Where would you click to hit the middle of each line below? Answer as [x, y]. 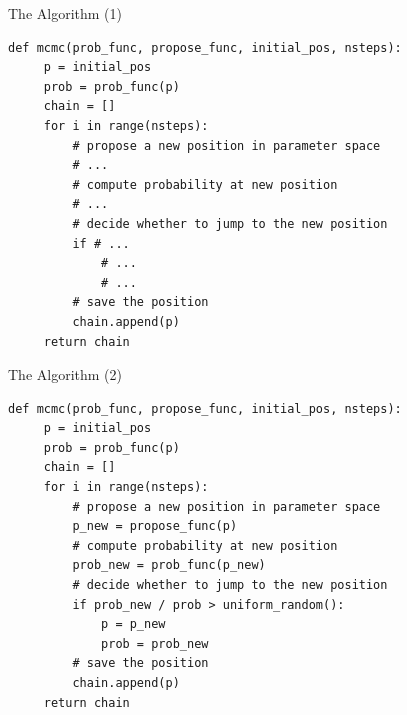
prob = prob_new [155, 643]
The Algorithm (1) [65, 13]
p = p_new [133, 624]
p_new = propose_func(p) [155, 526]
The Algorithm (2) [65, 374]
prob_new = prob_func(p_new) [169, 565]
